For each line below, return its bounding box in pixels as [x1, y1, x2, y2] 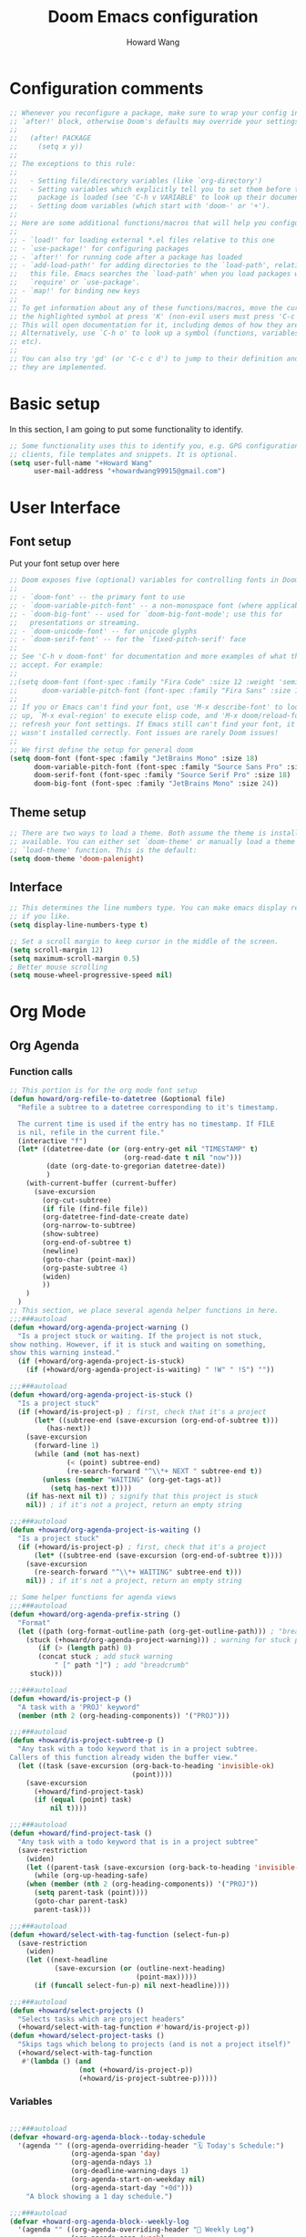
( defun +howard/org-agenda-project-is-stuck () [9, 1389, 194, 1399]
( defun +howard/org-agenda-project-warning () [9, 1323, 189, 1332]
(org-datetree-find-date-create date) [42, 1212, 189, 1222]
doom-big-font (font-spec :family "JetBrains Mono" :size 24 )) [33, 779, 280, 788]
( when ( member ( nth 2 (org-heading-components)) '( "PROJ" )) [25, 1879, 259, 1889]
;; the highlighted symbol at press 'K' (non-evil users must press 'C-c [9, 312, 296, 321]
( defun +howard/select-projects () [9, 2005, 145, 2015]
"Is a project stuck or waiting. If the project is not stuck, [17, 1331, 262, 1340]
